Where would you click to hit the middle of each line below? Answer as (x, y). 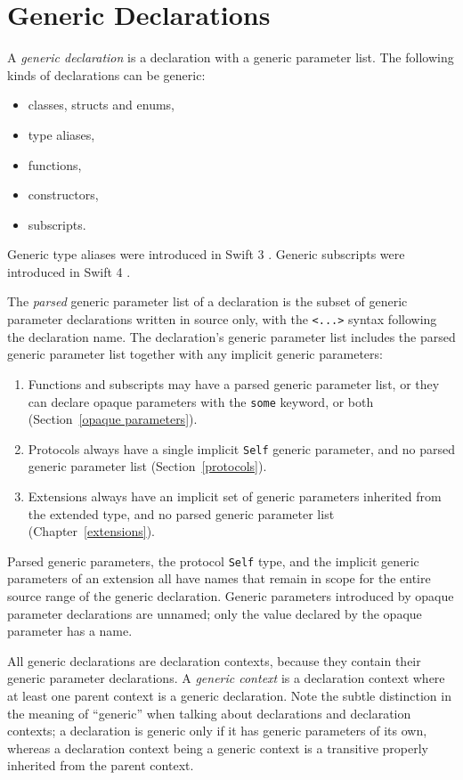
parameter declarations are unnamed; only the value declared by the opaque (215, 613)
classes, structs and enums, (101, 105)
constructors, (63, 195)
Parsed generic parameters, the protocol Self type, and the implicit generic (213, 561)
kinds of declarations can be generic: (106, 74)
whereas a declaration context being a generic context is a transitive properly (218, 747)
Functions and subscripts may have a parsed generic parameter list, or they (234, 383)
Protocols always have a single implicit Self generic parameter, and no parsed (242, 448)
